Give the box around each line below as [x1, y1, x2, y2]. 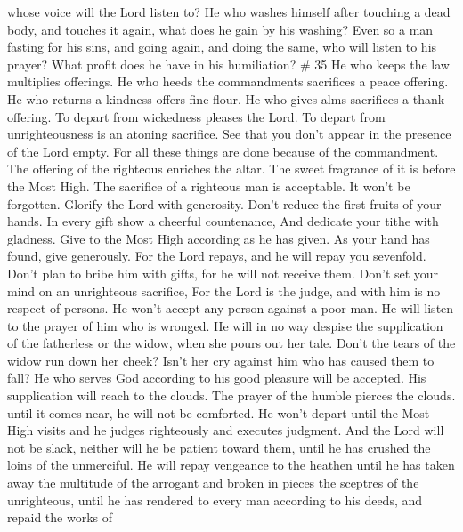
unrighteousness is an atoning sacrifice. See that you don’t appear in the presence [7, 125, 451, 143]
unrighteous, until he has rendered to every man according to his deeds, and [7, 490, 423, 509]
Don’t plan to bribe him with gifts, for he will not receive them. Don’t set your [7, 263, 439, 282]
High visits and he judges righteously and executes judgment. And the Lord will [7, 421, 444, 439]
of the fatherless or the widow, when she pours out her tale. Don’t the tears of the [7, 334, 456, 352]
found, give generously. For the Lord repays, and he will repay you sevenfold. [7, 246, 426, 265]
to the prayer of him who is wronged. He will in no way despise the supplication [7, 316, 443, 335]
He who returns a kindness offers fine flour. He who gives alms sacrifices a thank [7, 89, 445, 108]
